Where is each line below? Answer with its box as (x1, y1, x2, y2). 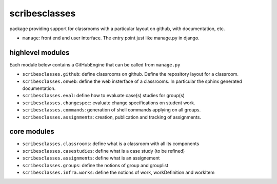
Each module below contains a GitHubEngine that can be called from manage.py (9, 61, 181, 67)
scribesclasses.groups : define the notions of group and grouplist (22, 162, 169, 168)
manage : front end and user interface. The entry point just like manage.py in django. (22, 35, 200, 41)
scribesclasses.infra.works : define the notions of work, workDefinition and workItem (22, 169, 215, 176)
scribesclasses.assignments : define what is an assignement (22, 155, 160, 161)
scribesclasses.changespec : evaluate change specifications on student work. (22, 100, 195, 106)
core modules (9, 127, 55, 136)
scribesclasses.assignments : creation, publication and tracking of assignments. (22, 114, 201, 120)
